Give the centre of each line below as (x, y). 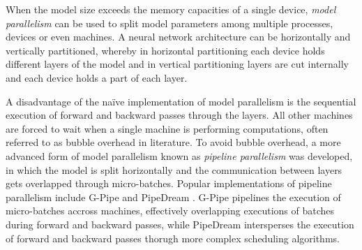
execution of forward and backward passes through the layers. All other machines (179, 115)
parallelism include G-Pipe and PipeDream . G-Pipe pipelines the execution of (173, 197)
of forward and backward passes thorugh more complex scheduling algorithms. (173, 238)
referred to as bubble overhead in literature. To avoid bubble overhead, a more (173, 142)
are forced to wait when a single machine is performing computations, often (167, 128)
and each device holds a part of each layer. (97, 77)
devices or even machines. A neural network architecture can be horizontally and (178, 37)
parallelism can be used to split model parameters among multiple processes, (169, 23)
